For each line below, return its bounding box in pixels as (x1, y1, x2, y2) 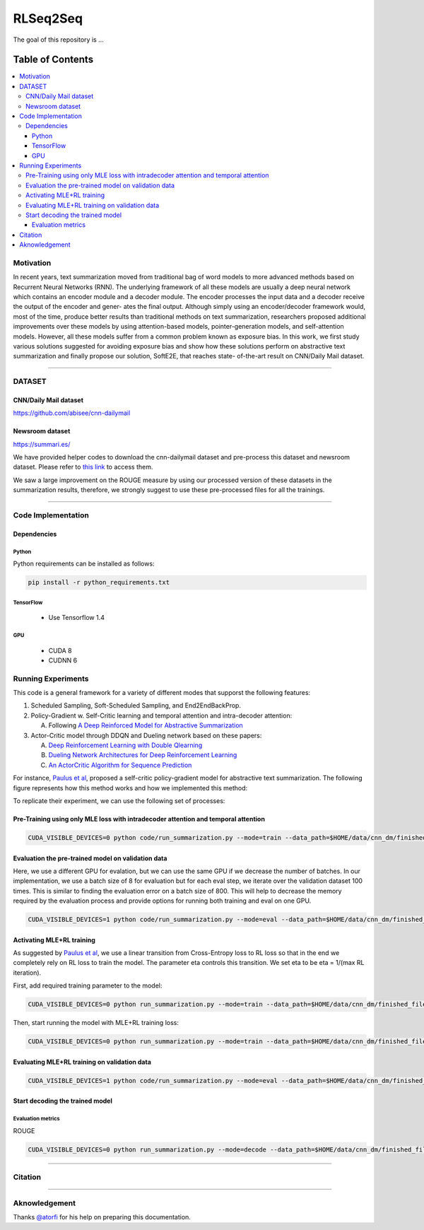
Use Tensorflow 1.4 (48, 614, 105, 622)
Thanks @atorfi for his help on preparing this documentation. (13, 1213, 191, 1222)
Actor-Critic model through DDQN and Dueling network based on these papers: (30, 731, 262, 739)
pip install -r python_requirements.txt (28, 578, 170, 587)
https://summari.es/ (13, 440, 71, 448)
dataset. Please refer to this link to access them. (13, 463, 153, 471)
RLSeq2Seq (13, 11, 83, 26)
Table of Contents (13, 54, 94, 66)
